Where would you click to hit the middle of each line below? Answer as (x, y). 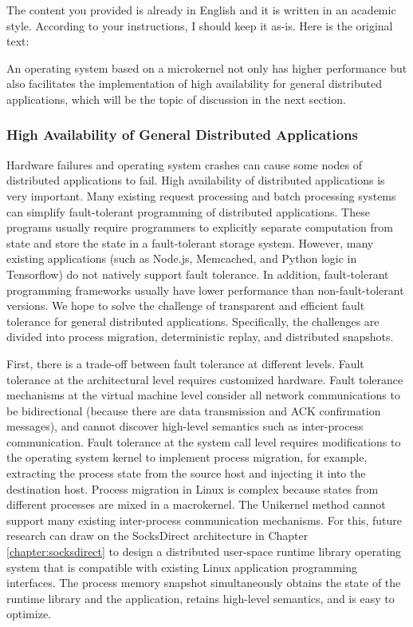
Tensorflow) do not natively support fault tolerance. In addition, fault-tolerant (198, 274)
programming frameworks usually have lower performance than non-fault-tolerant (205, 290)
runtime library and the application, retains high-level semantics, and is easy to (201, 598)
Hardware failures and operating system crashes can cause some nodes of (185, 164)
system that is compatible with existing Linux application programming (182, 567)
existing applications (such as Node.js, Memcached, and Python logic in (182, 258)
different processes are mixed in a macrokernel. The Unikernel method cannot (196, 504)
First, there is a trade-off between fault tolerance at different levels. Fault (185, 363)
